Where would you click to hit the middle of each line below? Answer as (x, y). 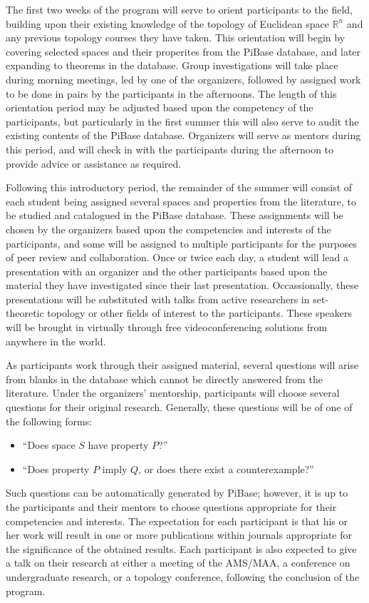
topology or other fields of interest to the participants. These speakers (200, 313)
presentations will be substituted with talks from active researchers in (158, 299)
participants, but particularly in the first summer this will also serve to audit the (182, 121)
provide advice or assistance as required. (94, 163)
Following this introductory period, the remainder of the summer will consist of (179, 187)
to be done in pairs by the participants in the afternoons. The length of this (171, 93)
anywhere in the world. (56, 341)
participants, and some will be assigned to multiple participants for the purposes (182, 243)
